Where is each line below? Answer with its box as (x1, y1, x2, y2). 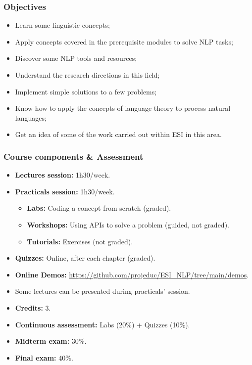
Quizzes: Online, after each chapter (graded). (15, 253, 155, 263)
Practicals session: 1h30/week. (15, 186, 115, 196)
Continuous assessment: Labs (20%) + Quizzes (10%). (15, 319, 190, 329)
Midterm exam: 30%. (15, 336, 87, 346)
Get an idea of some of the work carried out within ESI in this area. (15, 129, 222, 139)
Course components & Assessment (3, 150, 144, 162)
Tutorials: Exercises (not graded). (27, 236, 133, 246)
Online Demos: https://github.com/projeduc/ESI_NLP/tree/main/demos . (15, 269, 249, 279)
